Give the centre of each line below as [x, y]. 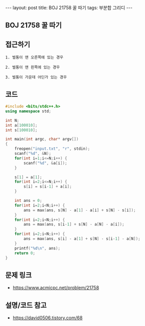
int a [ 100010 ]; [21, 125]
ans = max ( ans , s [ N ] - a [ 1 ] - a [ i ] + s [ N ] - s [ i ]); [80, 210]
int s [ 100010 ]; [21, 130]
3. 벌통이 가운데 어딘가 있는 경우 [36, 77]
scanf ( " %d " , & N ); [33, 154]
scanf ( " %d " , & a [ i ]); [45, 163]
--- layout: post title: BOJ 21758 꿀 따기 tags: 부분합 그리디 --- [69, 8]
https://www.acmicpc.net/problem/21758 [56, 288]
